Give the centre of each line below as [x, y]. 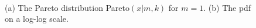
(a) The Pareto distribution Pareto [67, 7]
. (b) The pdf [227, 7]
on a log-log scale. [37, 19]
